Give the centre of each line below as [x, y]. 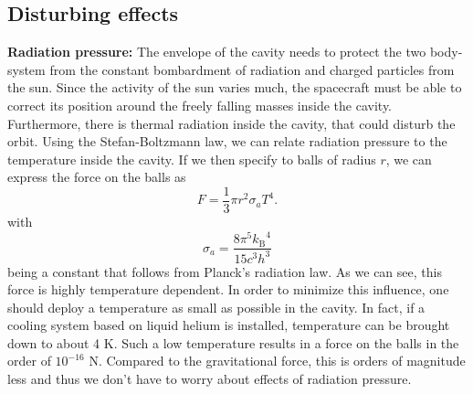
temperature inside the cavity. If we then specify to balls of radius [192, 159]
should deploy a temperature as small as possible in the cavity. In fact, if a [216, 307]
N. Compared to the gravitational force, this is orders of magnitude [277, 361]
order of [29, 361]
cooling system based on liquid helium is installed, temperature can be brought [229, 325]
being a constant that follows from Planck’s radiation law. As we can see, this [225, 271]
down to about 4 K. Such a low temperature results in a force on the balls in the [233, 342]
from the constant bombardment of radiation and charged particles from [252, 69]
